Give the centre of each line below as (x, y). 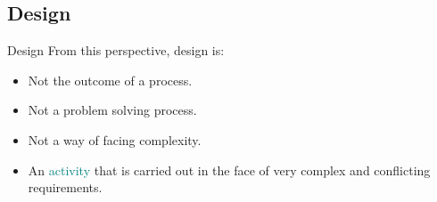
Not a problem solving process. (112, 110)
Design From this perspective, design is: (116, 50)
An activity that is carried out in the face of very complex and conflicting (229, 170)
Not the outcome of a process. (110, 80)
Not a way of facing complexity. (115, 139)
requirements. (65, 187)
